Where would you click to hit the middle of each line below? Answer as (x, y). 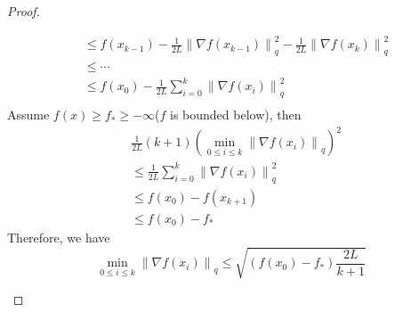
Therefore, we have (59, 237)
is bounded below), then (235, 115)
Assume (28, 115)
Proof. (24, 11)
